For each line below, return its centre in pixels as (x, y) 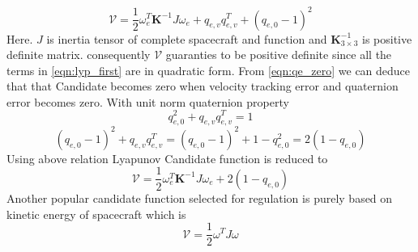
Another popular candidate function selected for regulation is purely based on (200, 197)
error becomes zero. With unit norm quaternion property (148, 101)
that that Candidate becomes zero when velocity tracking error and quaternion (203, 86)
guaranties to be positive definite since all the (279, 55)
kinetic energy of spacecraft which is (96, 214)
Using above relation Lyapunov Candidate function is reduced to (167, 158)
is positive (387, 38)
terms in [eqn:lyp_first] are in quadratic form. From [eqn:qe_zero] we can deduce (209, 70)
